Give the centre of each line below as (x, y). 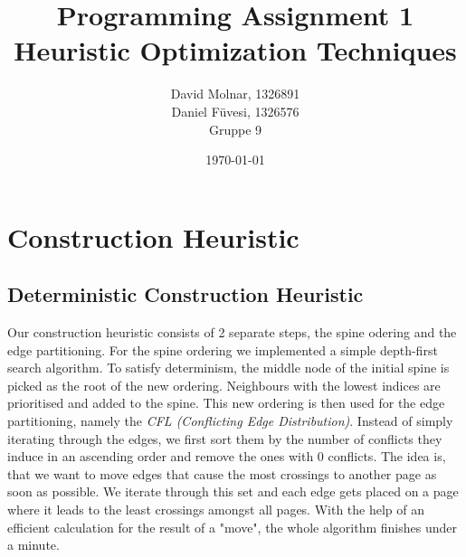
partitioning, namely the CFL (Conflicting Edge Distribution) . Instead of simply (230, 421)
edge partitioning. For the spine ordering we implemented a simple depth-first (223, 349)
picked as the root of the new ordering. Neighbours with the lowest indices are (224, 385)
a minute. (33, 545)
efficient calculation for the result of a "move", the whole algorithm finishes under (232, 527)
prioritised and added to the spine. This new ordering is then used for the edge (226, 403)
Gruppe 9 (235, 129)
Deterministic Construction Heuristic (185, 294)
